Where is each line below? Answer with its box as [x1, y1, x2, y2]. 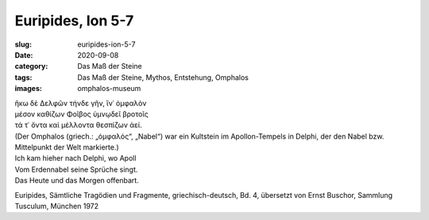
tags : [14, 72, 33, 82]
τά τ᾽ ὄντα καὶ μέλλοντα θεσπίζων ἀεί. [14, 120, 142, 130]
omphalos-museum [77, 84, 141, 93]
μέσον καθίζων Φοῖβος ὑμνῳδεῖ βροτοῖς [14, 109, 149, 119]
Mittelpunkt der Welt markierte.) [14, 142, 119, 152]
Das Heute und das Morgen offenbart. [14, 176, 139, 185]
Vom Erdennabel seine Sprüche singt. [14, 165, 138, 174]
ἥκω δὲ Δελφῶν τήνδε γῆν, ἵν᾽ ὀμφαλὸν [14, 98, 147, 108]
